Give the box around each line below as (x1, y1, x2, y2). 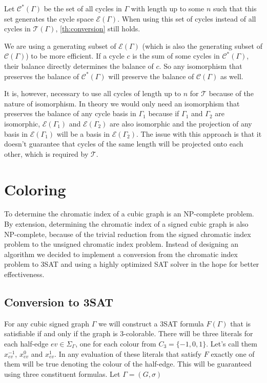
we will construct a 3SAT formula (98, 318, 204, 329)
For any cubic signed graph (4, 318, 90, 329)
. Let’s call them (206, 338, 257, 349)
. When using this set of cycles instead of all (117, 13, 256, 24)
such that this (213, 3, 257, 13)
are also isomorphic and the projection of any (110, 118, 252, 129)
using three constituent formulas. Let (4, 368, 120, 379)
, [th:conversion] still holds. (55, 23, 140, 34)
